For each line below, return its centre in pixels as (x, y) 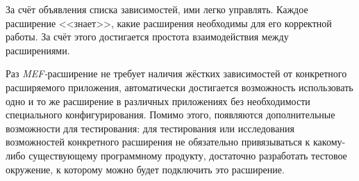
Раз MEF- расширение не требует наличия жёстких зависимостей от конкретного (176, 73)
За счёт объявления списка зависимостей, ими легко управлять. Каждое (157, 9)
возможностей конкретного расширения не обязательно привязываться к (158, 142)
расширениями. (38, 50)
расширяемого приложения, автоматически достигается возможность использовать (179, 87)
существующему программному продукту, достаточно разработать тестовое (188, 155)
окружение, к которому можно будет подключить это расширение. (145, 169)
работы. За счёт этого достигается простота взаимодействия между (147, 37)
